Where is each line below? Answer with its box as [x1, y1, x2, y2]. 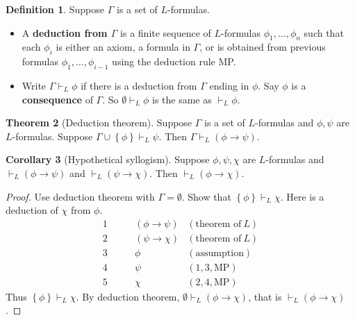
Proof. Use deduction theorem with [6, 189, 155, 203]
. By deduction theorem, [76, 289, 180, 303]
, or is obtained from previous [199, 40, 326, 54]
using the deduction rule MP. [112, 54, 236, 69]
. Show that [181, 189, 231, 203]
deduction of [6, 203, 58, 217]
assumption [195, 248, 244, 258]
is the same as [152, 92, 212, 106]
